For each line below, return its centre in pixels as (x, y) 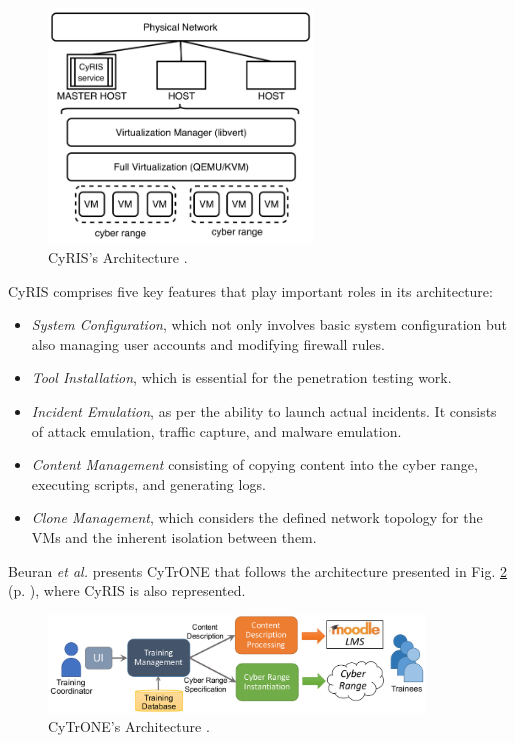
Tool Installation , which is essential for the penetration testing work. (241, 377)
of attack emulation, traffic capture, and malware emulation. (216, 430)
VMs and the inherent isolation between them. (174, 536)
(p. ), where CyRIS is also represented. (127, 590)
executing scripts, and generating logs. (148, 483)
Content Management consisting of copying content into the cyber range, (254, 464)
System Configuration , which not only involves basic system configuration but (269, 324)
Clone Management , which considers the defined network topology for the (257, 517)
